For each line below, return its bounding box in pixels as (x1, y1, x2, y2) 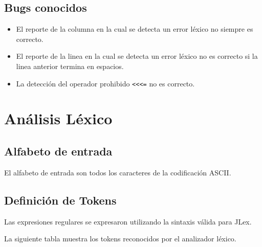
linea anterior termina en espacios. (16, 60, 124, 71)
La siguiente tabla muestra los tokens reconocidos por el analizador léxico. (4, 233, 236, 244)
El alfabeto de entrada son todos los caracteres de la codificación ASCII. (4, 167, 231, 177)
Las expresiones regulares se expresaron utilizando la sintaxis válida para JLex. (4, 216, 252, 227)
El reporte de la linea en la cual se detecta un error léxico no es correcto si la (16, 51, 258, 61)
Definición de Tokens (4, 192, 117, 208)
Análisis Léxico (4, 108, 113, 129)
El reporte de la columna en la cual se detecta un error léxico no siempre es (16, 24, 253, 34)
